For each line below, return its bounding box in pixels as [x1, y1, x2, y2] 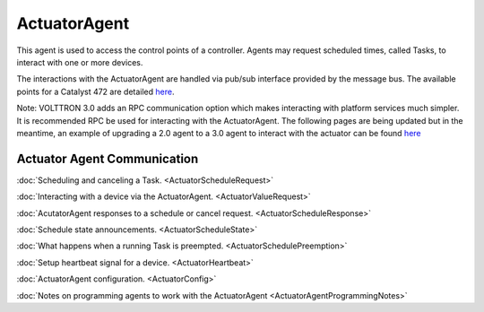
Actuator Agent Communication [16, 151, 199, 166]
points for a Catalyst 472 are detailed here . [16, 86, 175, 97]
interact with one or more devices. [16, 56, 143, 67]
